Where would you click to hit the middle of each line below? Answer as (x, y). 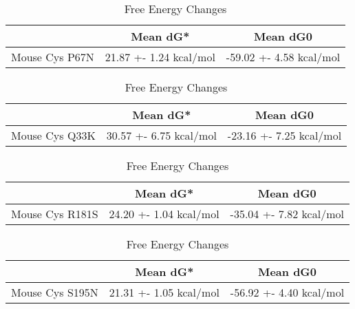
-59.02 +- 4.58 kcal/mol (283, 57)
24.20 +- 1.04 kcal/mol (164, 214)
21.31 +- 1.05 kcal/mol (164, 292)
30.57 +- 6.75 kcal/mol (161, 135)
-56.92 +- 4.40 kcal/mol (287, 292)
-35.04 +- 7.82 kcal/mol (287, 214)
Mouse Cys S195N (55, 292)
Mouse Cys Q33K (53, 135)
